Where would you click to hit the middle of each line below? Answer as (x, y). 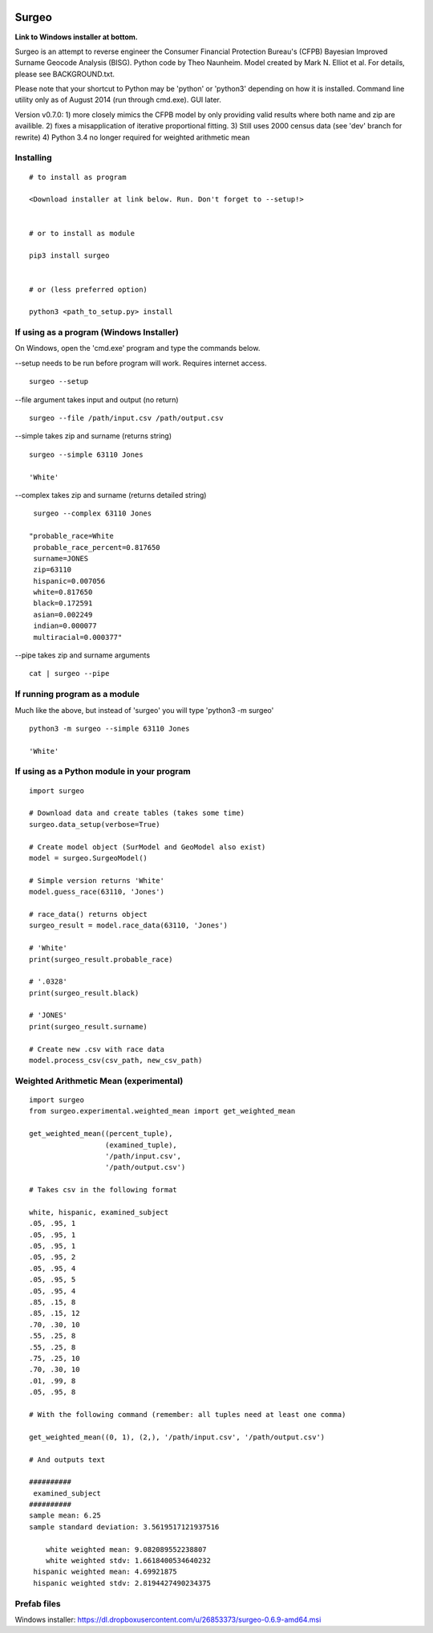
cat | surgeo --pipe (69, 674)
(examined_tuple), (141, 1145)
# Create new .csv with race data (97, 1049)
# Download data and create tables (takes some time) (137, 813)
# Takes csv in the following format (103, 1190)
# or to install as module (82, 233)
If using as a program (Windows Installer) (97, 332)
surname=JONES (61, 558)
